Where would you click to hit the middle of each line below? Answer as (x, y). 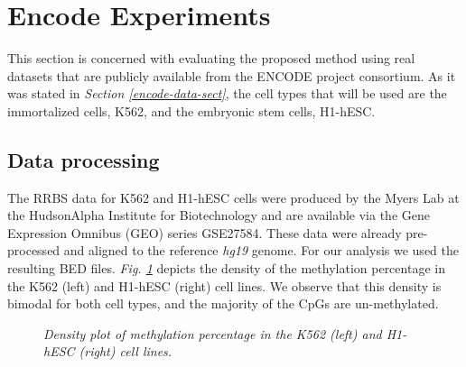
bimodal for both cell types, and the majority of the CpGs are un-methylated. (223, 303)
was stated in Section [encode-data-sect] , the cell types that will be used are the (227, 93)
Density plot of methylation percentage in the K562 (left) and (213, 333)
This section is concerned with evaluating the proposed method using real (211, 58)
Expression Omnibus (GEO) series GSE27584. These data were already (205, 232)
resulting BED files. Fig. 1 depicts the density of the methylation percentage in (226, 268)
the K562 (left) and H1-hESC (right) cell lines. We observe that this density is (224, 285)
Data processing (84, 159)
